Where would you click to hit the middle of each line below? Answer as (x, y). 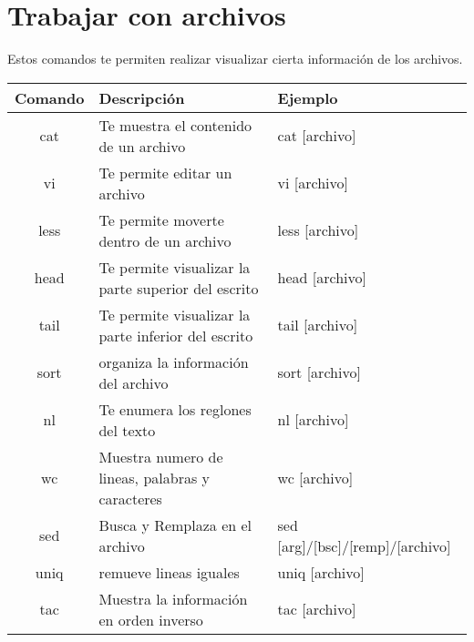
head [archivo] (322, 278)
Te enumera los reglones (175, 409)
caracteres (130, 498)
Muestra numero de (161, 456)
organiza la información (174, 362)
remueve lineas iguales (169, 572)
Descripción (142, 97)
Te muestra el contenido (175, 125)
